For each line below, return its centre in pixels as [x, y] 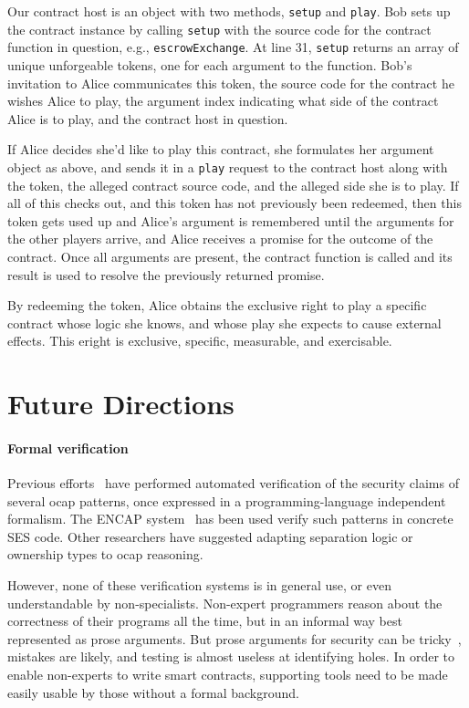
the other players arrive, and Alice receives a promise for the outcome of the [220, 239]
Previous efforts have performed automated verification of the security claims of [233, 483]
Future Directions [121, 404]
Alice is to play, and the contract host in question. [148, 118]
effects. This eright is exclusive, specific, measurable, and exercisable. [200, 341]
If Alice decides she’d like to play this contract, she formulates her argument [221, 149]
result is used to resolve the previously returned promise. [166, 274]
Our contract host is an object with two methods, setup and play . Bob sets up [229, 11]
